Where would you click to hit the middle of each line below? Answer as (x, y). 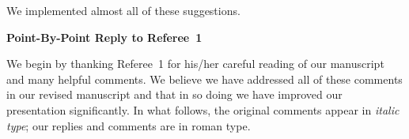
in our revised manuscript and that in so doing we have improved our (174, 94)
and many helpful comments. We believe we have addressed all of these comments (204, 79)
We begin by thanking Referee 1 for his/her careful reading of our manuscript (195, 64)
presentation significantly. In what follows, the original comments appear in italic (203, 109)
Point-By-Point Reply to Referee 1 (104, 37)
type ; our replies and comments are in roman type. (129, 125)
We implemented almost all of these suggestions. (123, 10)
